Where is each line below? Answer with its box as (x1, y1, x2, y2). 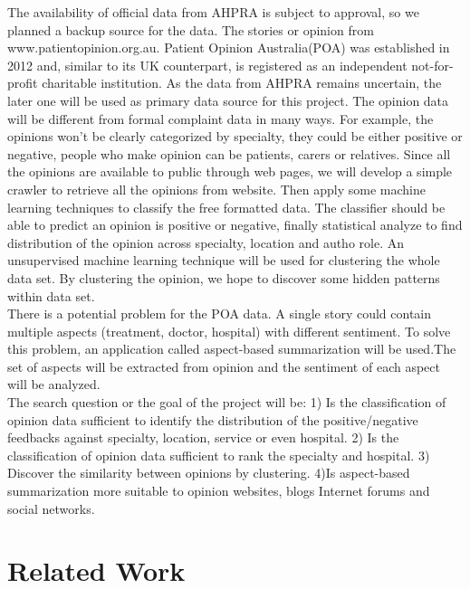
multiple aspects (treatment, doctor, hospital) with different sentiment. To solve (7, 321, 451, 340)
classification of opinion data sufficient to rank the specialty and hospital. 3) (7, 445, 430, 464)
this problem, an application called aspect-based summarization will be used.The (7, 339, 456, 358)
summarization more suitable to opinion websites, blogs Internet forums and (7, 481, 430, 500)
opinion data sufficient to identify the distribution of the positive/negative (7, 410, 418, 429)
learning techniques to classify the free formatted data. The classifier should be (7, 197, 446, 216)
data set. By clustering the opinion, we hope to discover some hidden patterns (7, 268, 440, 287)
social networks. (7, 499, 95, 518)
